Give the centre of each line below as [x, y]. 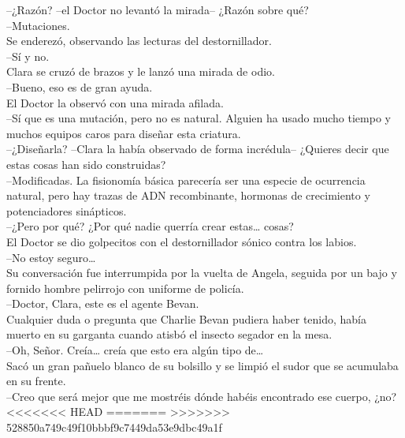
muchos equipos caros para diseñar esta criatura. [124, 133]
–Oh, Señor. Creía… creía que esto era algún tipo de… [135, 350]
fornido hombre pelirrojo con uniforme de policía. [125, 288]
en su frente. [36, 381]
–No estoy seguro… [51, 257]
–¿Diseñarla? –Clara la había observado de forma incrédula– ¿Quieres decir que [198, 149]
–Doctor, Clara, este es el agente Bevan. [103, 303]
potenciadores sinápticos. [67, 210]
